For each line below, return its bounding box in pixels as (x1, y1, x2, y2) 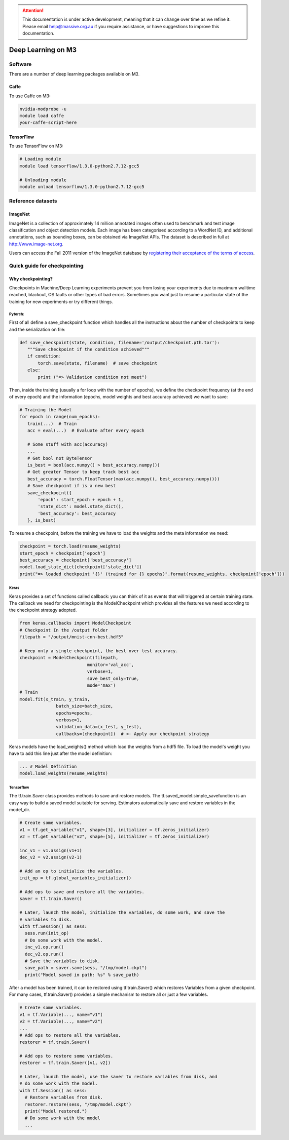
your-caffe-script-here (19, 120, 77, 125)
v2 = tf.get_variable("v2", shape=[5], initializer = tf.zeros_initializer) (19, 833, 210, 839)
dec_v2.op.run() (25, 951, 64, 957)
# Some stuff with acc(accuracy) (27, 441, 108, 447)
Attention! (22, 7, 44, 13)
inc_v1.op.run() (25, 944, 64, 950)
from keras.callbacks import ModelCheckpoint (19, 620, 132, 626)
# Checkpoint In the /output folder (19, 627, 108, 633)
